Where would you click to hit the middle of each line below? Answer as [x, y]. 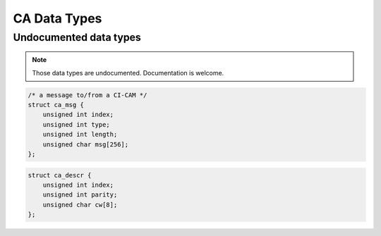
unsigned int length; [80, 135]
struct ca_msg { [56, 105]
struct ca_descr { [60, 175]
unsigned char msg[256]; [86, 144]
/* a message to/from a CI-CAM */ [87, 95]
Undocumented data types [77, 37]
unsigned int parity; [80, 195]
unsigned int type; [77, 124]
